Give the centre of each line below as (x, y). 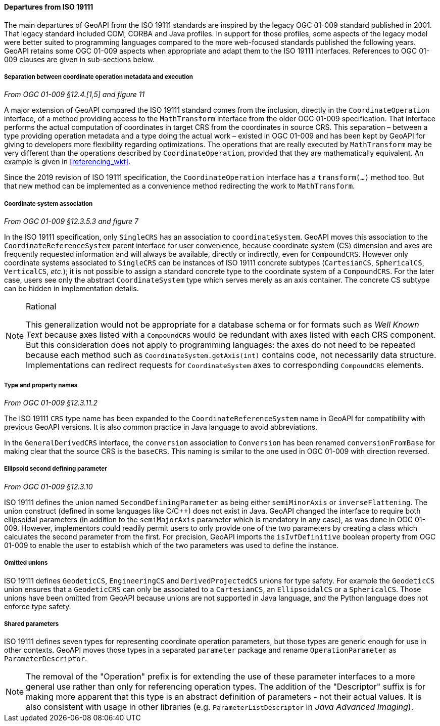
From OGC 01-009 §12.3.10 (48, 486)
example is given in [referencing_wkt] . (67, 162)
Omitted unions (26, 563)
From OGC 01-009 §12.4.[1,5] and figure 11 (75, 95)
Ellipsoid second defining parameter (56, 469)
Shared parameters (32, 624)
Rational (41, 307)
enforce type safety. (38, 606)
